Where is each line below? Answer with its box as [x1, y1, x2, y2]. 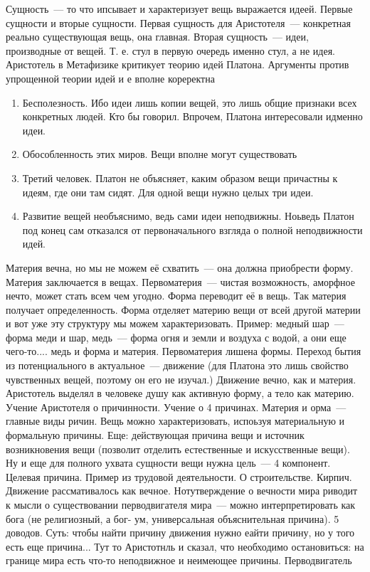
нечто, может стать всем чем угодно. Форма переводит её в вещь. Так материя [6, 288, 347, 303]
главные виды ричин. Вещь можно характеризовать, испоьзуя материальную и [6, 413, 344, 428]
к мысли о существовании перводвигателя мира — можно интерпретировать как [6, 497, 356, 512]
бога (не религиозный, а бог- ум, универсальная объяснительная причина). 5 [6, 511, 339, 526]
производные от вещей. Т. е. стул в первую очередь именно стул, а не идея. [6, 43, 335, 58]
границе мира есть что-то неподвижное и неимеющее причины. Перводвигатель [6, 553, 352, 568]
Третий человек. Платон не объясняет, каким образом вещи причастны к [22, 170, 338, 185]
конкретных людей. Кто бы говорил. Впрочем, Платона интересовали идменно [22, 109, 363, 124]
